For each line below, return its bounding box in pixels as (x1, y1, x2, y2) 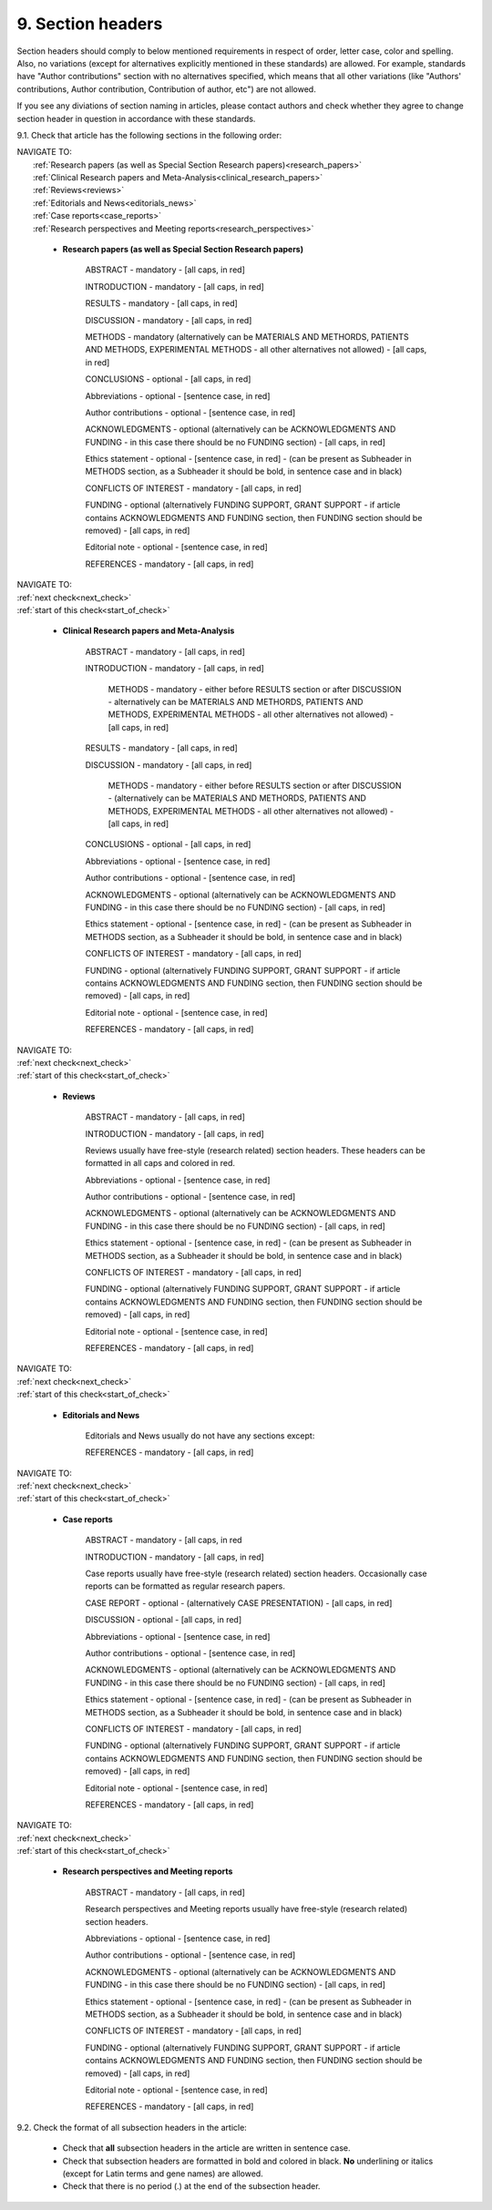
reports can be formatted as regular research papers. (85, 1581, 286, 1591)
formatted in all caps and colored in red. (85, 1158, 236, 1169)
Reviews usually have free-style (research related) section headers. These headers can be (85, 1144, 425, 1156)
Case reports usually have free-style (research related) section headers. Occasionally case (85, 1568, 427, 1580)
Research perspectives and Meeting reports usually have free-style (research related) (85, 1904, 408, 1915)
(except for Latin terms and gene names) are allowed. (62, 2168, 263, 2179)
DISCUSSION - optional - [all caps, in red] (85, 1614, 242, 1625)
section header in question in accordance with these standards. (16, 113, 256, 124)
